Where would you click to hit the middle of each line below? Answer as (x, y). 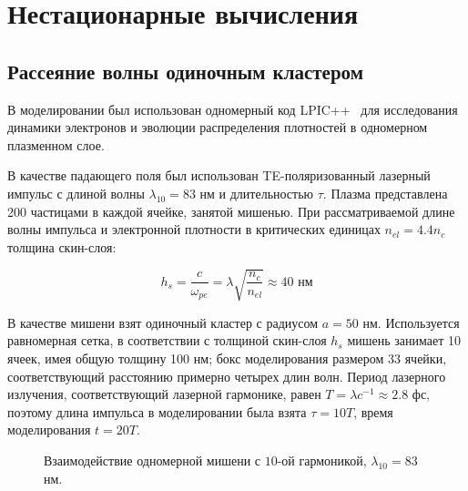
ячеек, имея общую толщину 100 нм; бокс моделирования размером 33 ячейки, (227, 358)
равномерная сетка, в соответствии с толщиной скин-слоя (167, 340)
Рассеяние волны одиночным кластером (185, 71)
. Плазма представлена (385, 193)
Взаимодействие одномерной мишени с (153, 460)
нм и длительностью (257, 193)
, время (373, 411)
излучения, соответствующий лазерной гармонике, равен (164, 394)
